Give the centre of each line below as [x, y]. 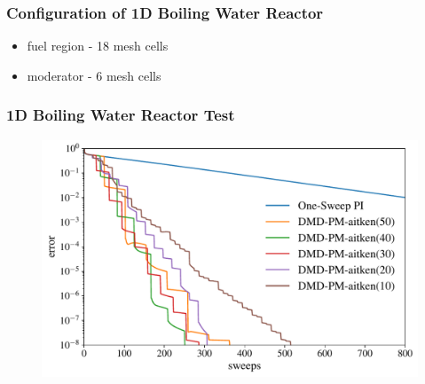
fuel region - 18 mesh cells [98, 46]
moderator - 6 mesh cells [94, 75]
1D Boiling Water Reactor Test [121, 115]
